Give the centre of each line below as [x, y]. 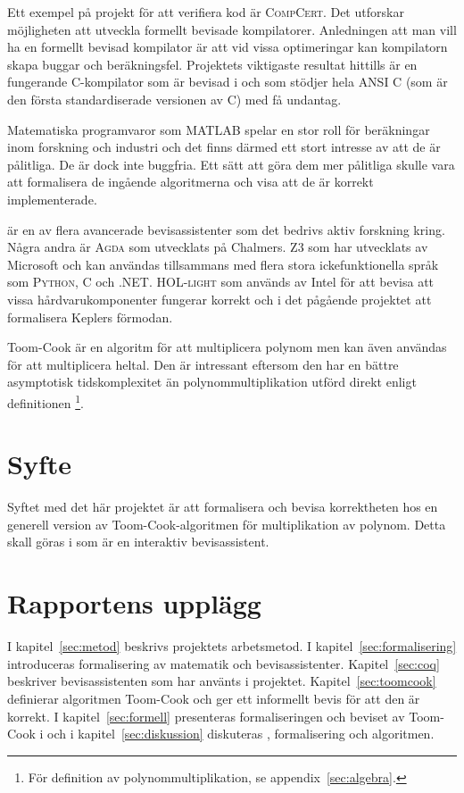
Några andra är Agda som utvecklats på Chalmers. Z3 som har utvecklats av [218, 247]
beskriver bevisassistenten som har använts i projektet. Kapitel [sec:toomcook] [222, 681]
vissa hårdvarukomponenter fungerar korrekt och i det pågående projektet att [220, 299]
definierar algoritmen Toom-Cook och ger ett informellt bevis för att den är [214, 698]
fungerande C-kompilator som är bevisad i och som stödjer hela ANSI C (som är [228, 82]
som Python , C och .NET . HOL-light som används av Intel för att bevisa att [221, 282]
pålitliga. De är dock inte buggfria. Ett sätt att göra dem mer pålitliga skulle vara [231, 164]
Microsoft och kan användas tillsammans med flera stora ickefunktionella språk [223, 264]
